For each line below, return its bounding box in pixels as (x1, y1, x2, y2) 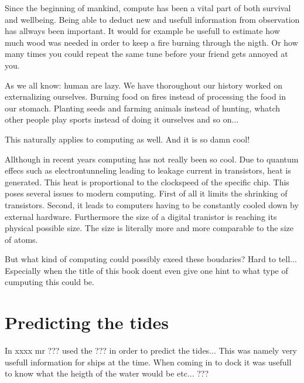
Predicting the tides (5, 310, 169, 334)
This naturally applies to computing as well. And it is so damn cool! (5, 133, 250, 145)
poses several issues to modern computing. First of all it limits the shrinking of (5, 187, 288, 199)
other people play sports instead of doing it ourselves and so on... (5, 113, 239, 126)
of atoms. (5, 233, 38, 245)
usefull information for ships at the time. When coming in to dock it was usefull (5, 355, 292, 368)
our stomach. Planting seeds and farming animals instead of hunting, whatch (5, 101, 281, 114)
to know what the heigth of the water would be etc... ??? (5, 367, 209, 379)
